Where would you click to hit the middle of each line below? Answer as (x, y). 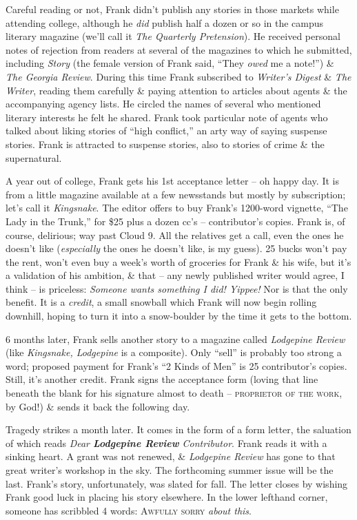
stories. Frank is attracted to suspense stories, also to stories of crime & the (165, 144)
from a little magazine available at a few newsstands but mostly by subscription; (176, 194)
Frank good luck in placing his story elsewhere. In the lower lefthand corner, (167, 497)
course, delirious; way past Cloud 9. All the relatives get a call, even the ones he (175, 235)
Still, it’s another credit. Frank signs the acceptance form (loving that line (162, 379)
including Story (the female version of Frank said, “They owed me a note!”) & (170, 63)
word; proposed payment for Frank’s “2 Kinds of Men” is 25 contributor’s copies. (176, 365)
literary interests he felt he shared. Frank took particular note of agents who (167, 117)
